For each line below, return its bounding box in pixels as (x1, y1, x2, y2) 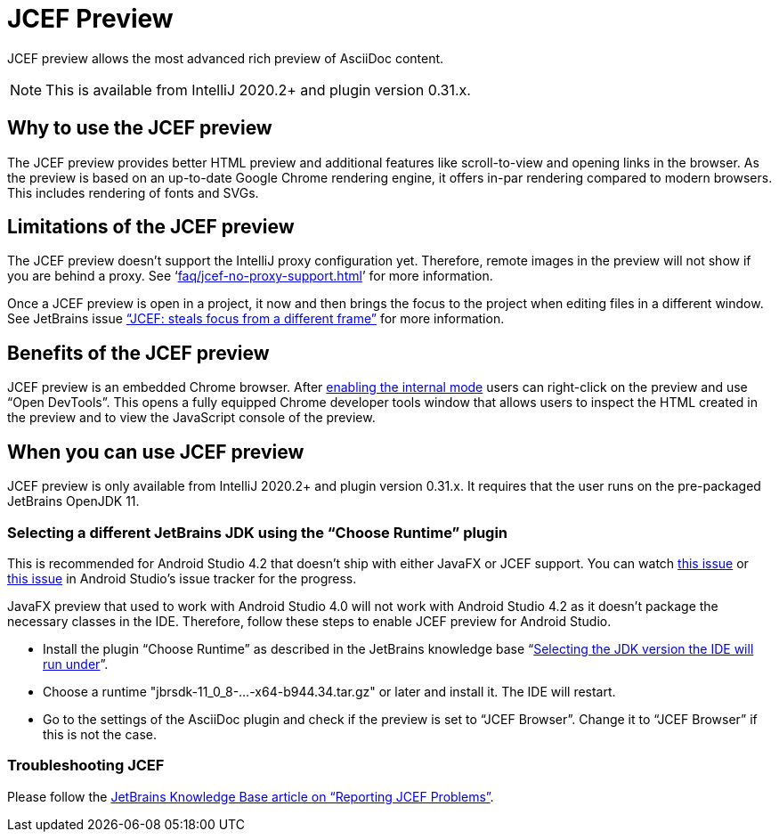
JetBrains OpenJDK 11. (7, 493, 140, 509)
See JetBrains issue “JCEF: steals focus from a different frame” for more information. (7, 311, 505, 327)
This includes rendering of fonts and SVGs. (7, 184, 259, 200)
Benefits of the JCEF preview (7, 341, 270, 364)
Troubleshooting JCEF (7, 756, 165, 775)
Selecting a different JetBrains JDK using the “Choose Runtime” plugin (7, 523, 508, 542)
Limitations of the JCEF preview (7, 216, 295, 239)
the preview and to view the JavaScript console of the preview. (7, 410, 376, 426)
